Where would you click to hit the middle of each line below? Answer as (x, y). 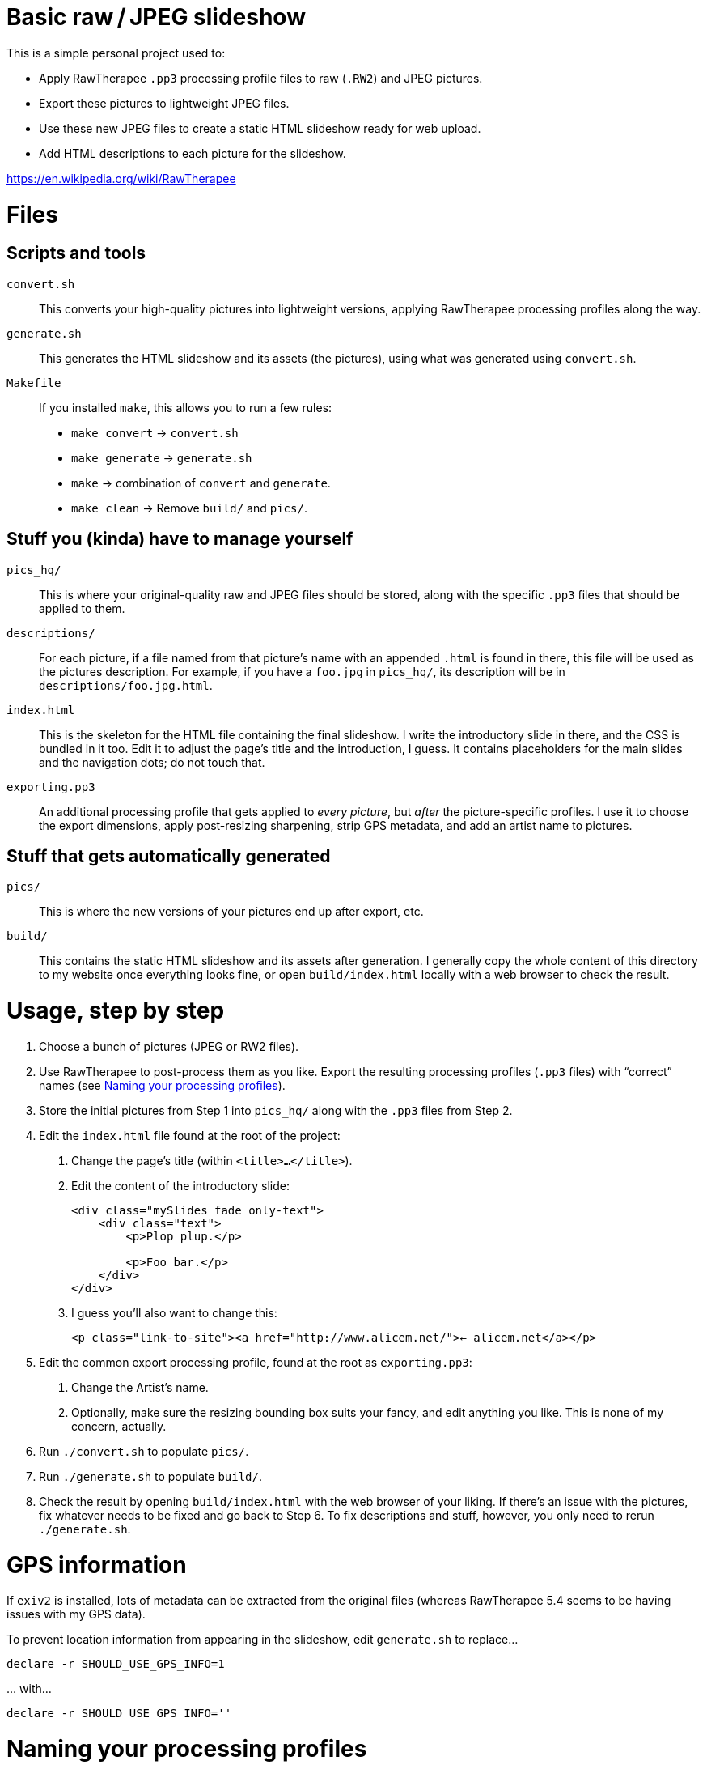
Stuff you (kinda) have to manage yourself (180, 539)
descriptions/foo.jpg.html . (126, 685)
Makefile (34, 383)
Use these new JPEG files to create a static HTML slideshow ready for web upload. (260, 128)
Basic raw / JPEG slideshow (156, 17)
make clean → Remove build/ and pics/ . (189, 508)
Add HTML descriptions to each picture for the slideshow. (193, 153)
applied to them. (82, 608)
